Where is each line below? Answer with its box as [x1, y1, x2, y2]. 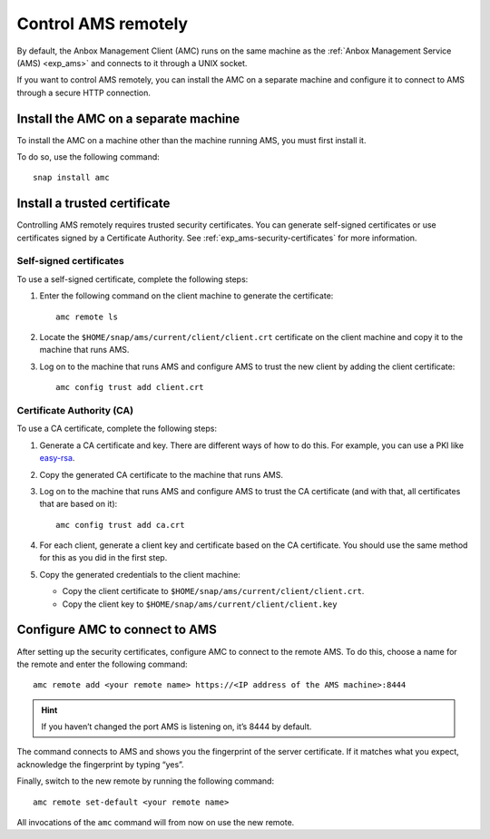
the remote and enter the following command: [16, 659, 188, 669]
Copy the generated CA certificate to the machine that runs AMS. [39, 469, 283, 480]
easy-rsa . [39, 453, 75, 463]
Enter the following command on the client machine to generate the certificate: [39, 290, 334, 301]
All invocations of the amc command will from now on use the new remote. [16, 817, 295, 828]
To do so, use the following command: [16, 151, 161, 162]
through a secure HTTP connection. [16, 87, 152, 98]
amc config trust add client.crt [55, 382, 204, 393]
